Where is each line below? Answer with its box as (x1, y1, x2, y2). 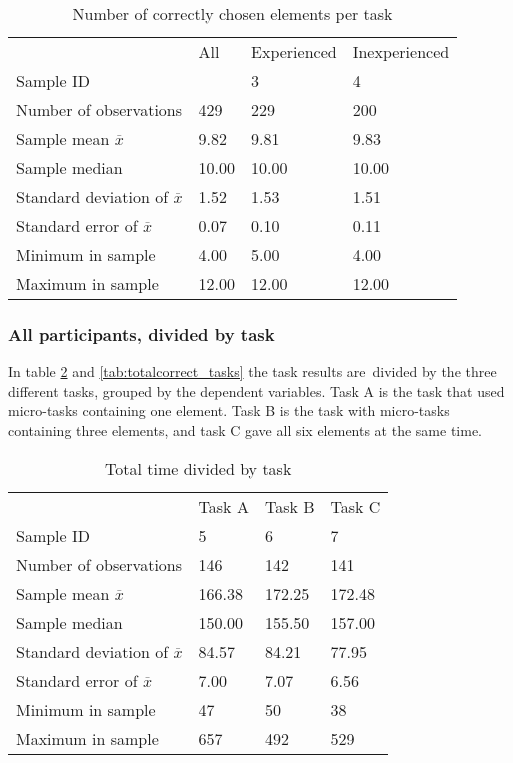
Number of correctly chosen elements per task (72, 2, 393, 25)
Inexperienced (352, 40, 450, 63)
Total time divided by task (105, 456, 292, 480)
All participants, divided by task (8, 321, 275, 346)
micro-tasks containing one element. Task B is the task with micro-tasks (8, 400, 450, 421)
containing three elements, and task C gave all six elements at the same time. (8, 420, 482, 440)
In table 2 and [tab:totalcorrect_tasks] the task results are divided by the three (8, 361, 497, 382)
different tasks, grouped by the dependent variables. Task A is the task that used (8, 380, 505, 401)
